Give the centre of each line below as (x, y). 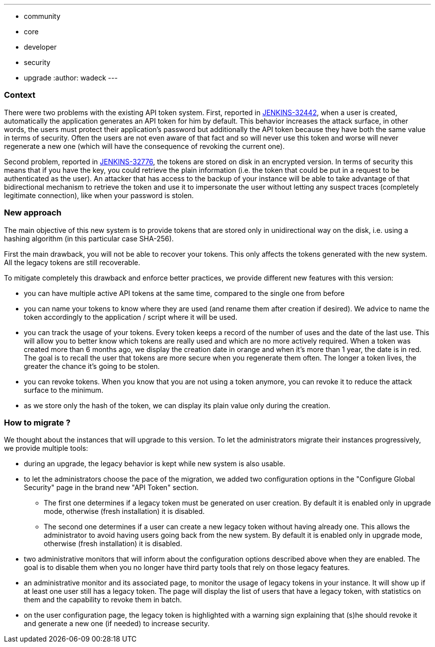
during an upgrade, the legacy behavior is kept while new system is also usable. (155, 464)
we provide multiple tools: (46, 448)
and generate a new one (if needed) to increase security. (117, 624)
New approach (33, 213)
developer (40, 47)
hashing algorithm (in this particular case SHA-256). (89, 238)
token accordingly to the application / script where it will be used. (131, 317)
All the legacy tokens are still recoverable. (72, 262)
